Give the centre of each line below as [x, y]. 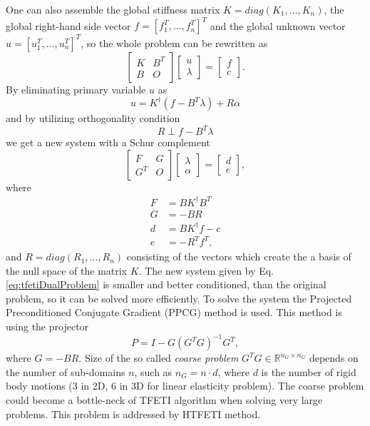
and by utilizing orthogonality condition [93, 118]
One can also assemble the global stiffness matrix [113, 9]
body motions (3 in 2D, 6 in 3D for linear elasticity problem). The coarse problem [185, 386]
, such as [153, 371]
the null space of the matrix [67, 270]
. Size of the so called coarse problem [159, 358]
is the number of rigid [309, 371]
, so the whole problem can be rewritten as [174, 42]
